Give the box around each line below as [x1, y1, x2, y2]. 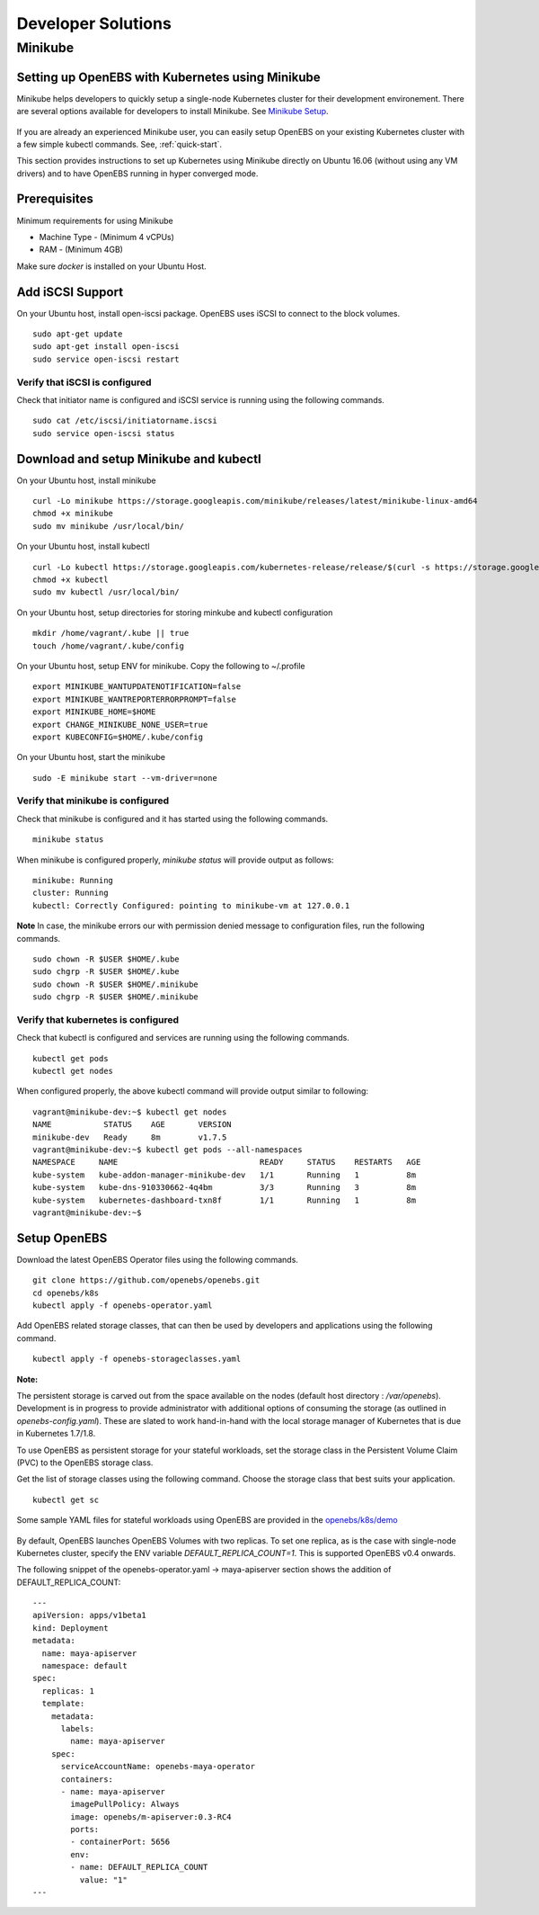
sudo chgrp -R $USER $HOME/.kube [32, 967, 180, 977]
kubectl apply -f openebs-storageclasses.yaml [32, 1354, 242, 1365]
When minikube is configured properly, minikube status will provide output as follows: [16, 855, 334, 865]
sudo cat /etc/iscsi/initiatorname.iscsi [32, 416, 217, 426]
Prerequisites [16, 192, 93, 207]
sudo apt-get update [32, 329, 123, 339]
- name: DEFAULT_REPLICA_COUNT [70, 1862, 208, 1873]
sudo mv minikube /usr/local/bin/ [32, 521, 184, 531]
